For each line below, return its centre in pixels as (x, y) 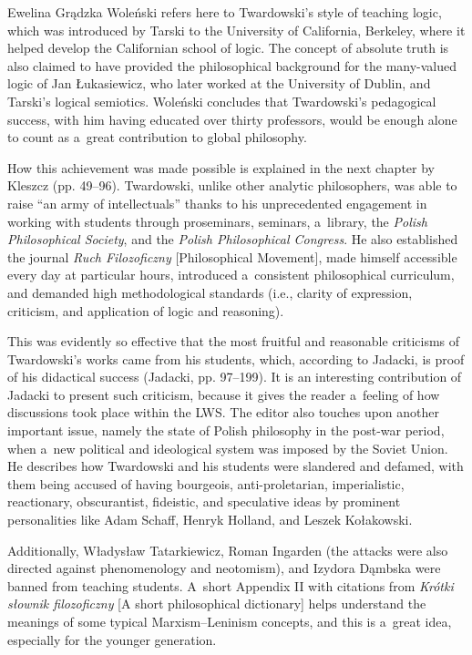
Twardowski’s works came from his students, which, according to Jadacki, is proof (236, 358)
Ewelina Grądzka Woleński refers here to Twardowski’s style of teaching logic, (225, 12)
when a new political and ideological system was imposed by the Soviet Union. (228, 448)
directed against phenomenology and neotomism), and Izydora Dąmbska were (224, 568)
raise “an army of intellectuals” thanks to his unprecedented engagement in (217, 203)
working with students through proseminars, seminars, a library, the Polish (217, 221)
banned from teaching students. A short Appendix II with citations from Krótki (231, 585)
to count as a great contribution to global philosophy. (157, 137)
